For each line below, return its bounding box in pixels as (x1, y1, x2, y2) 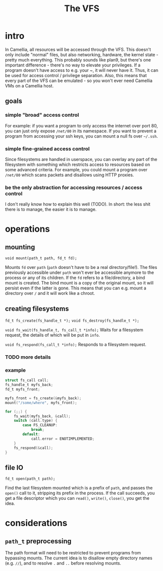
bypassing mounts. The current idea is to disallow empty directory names (5, 555, 152, 561)
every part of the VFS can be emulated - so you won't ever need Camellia (5, 78, 153, 83)
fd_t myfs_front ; (5, 387, 40, 392)
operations (5, 224, 50, 235)
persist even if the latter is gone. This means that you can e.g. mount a (5, 285, 146, 291)
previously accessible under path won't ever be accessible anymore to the (5, 269, 154, 276)
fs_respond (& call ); (14, 445, 54, 450)
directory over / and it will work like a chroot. (5, 290, 95, 296)
